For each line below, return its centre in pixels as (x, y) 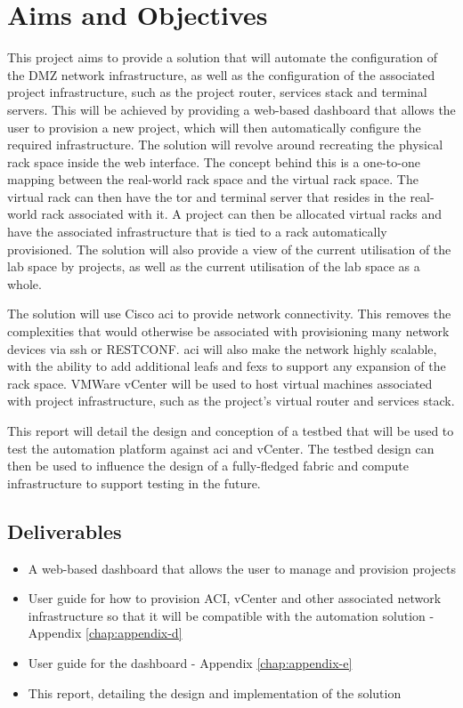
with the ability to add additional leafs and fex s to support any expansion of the (227, 366)
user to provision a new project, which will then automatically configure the (214, 127)
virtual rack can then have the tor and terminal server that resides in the (207, 196)
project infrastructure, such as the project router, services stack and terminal (217, 92)
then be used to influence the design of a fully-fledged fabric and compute (208, 466)
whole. (24, 283)
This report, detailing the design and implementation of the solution (215, 692)
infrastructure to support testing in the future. (134, 483)
